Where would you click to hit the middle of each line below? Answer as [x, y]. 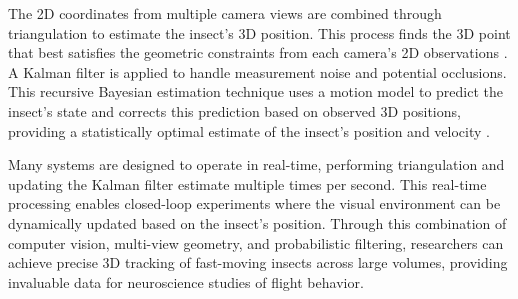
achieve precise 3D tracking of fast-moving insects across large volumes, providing [258, 262]
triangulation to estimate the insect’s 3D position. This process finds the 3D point [259, 32]
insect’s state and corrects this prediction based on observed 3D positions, [234, 110]
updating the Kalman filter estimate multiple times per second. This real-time [247, 183]
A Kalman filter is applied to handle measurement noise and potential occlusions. [257, 71]
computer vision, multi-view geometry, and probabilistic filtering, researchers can [256, 242]
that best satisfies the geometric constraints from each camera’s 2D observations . [258, 52]
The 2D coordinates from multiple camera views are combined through [225, 13]
